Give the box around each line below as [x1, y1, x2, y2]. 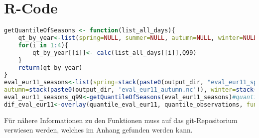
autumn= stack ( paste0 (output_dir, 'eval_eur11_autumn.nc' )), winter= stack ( [4, 86, 258, 94]
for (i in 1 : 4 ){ [18, 41, 68, 49]
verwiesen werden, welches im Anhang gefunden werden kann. [4, 125, 193, 135]
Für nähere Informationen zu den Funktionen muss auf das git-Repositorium [4, 115, 238, 125]
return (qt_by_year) [18, 64, 83, 71]
